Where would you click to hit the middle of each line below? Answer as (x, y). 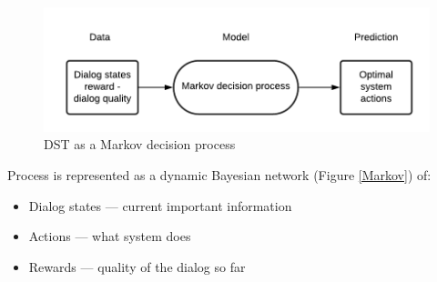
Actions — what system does (110, 236)
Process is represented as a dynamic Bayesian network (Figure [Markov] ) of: (219, 174)
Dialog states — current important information (160, 205)
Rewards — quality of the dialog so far (137, 266)
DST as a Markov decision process (140, 144)
